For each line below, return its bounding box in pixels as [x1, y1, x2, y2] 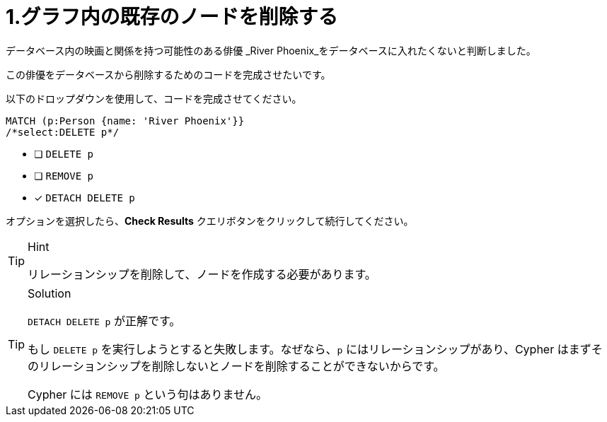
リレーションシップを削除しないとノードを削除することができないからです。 [39, 358, 445, 373]
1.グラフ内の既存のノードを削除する [6, 5, 338, 29]
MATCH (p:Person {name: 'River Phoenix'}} [6, 115, 245, 127]
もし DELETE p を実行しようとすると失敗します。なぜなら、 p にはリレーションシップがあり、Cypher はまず [28, 341, 591, 356]
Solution [28, 286, 71, 300]
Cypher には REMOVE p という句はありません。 [28, 387, 267, 402]
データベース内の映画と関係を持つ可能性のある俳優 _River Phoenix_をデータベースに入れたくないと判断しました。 [6, 44, 536, 57]
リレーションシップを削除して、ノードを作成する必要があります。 [28, 266, 376, 281]
